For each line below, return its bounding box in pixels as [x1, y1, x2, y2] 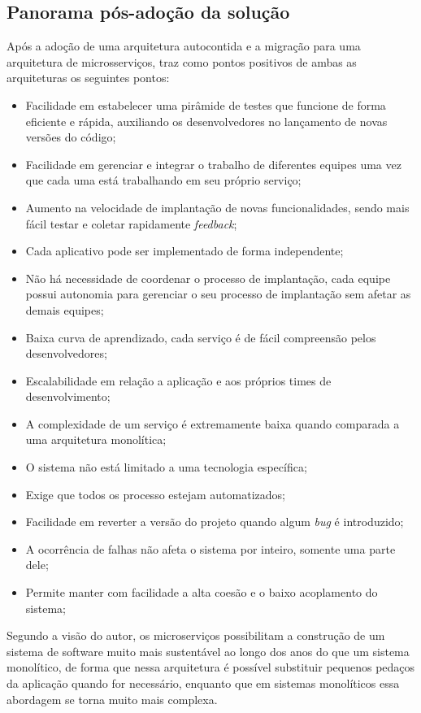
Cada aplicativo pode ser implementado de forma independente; [25, 242, 344, 259]
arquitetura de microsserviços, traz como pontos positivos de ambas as [7, 53, 357, 70]
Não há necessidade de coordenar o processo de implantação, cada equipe [25, 269, 391, 286]
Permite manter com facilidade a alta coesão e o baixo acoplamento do [25, 584, 378, 601]
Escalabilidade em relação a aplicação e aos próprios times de [25, 372, 332, 389]
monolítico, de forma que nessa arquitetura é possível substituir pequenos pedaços [7, 659, 415, 676]
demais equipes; [25, 301, 104, 318]
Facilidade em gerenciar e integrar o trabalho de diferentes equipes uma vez [25, 155, 401, 172]
